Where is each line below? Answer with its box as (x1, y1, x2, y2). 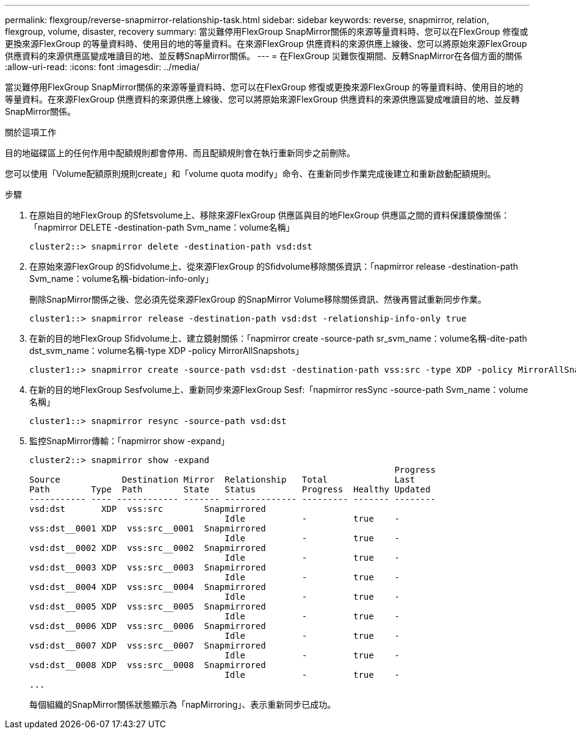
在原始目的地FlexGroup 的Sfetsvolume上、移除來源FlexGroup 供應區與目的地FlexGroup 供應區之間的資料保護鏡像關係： (29, 210, 510, 220)
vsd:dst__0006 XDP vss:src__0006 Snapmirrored (29, 621, 266, 631)
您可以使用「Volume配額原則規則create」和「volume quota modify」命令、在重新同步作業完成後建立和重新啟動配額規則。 (5, 168, 496, 179)
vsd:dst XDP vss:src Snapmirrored (29, 504, 266, 514)
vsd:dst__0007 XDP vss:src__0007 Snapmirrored (29, 641, 266, 650)
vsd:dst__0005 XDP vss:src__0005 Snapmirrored (29, 602, 266, 611)
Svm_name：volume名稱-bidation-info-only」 (29, 273, 214, 284)
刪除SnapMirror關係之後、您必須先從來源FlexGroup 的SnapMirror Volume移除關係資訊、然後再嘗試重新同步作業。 (29, 294, 487, 304)
